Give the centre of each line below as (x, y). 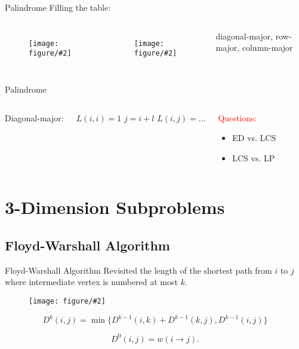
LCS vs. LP (254, 157)
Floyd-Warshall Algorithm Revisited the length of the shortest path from (138, 270)
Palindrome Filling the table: (58, 7)
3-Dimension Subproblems (115, 207)
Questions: (237, 117)
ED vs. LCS (254, 138)
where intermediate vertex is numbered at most (91, 282)
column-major (267, 48)
